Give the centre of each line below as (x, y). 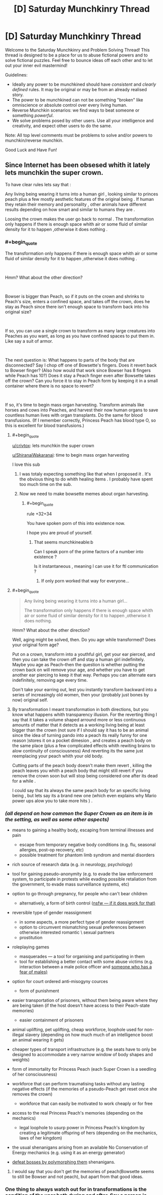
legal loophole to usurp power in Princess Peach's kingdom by (82, 1128)
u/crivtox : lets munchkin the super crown (53, 446)
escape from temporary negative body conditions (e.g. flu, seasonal (87, 845)
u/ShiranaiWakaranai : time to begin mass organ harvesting (71, 455)
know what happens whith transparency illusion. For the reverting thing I (84, 714)
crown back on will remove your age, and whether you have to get (78, 670)
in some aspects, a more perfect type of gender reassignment (81, 922)
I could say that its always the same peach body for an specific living (81, 790)
